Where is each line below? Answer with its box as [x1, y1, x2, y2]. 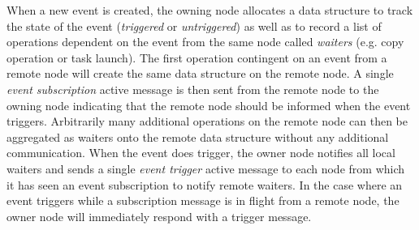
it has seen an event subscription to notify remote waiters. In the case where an [6, 176, 403, 193]
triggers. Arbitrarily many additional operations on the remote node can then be [6, 113, 408, 130]
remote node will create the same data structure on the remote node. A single [6, 65, 394, 82]
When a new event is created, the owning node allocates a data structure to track [6, 2, 413, 18]
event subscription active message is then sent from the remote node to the [6, 80, 379, 97]
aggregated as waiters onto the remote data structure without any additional [6, 128, 389, 145]
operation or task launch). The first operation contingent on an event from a [6, 49, 387, 66]
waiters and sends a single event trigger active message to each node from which [6, 160, 405, 177]
